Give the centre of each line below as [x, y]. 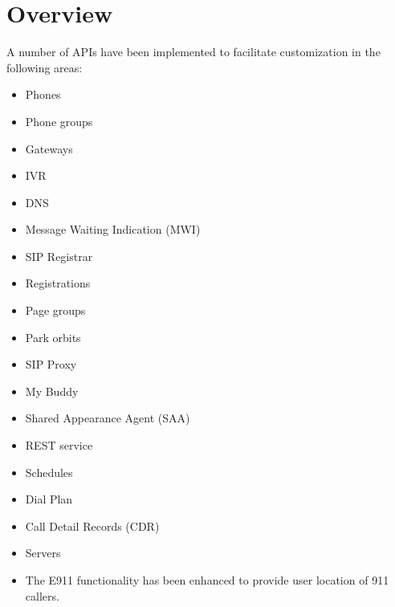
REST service [59, 445]
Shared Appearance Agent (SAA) [108, 418]
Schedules [49, 472]
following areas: [45, 67]
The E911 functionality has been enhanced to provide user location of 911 [207, 580]
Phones [43, 94]
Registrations [58, 283]
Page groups [55, 310]
